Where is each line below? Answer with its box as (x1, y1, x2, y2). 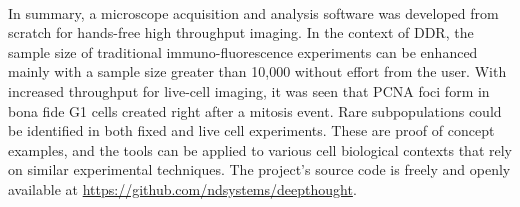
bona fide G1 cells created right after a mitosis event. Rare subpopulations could (8, 100, 502, 121)
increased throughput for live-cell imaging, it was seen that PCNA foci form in (8, 80, 490, 101)
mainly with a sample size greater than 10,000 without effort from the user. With (8, 61, 507, 82)
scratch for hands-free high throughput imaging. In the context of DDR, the (8, 22, 474, 43)
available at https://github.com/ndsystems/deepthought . (8, 178, 357, 199)
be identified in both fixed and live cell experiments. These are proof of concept (8, 120, 495, 141)
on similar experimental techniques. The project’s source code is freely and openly (8, 159, 511, 180)
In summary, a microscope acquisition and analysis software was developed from (8, 2, 499, 23)
